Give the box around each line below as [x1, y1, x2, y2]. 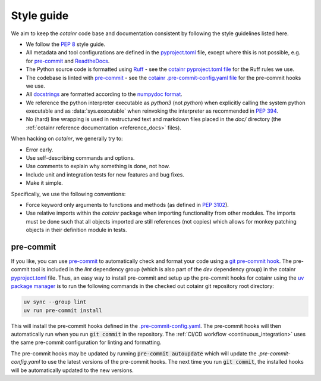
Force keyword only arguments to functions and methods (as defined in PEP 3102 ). [26, 201, 229, 208]
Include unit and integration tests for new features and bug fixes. [26, 171, 184, 178]
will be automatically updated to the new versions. [11, 367, 134, 374]
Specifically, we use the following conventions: [11, 190, 126, 197]
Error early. [26, 146, 53, 153]
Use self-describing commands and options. [26, 154, 135, 162]
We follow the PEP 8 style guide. [26, 41, 106, 48]
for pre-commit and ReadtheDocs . [26, 57, 110, 64]
